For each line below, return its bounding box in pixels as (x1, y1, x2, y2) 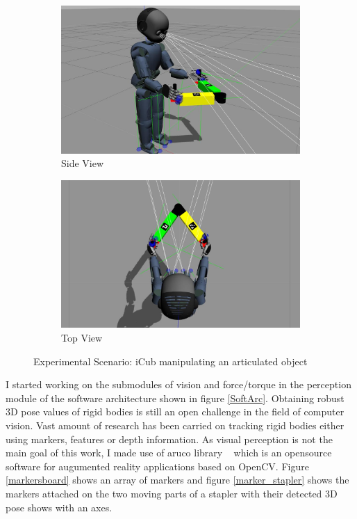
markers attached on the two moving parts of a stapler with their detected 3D (6, 486, 338, 500)
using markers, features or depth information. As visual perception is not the (6, 431, 333, 446)
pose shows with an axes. (6, 500, 113, 514)
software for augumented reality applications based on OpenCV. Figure (6, 458, 309, 473)
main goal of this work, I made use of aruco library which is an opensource (6, 445, 332, 460)
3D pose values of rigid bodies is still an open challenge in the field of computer (6, 404, 344, 419)
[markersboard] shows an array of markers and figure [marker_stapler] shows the (6, 472, 349, 487)
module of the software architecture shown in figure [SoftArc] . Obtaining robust (6, 390, 344, 405)
